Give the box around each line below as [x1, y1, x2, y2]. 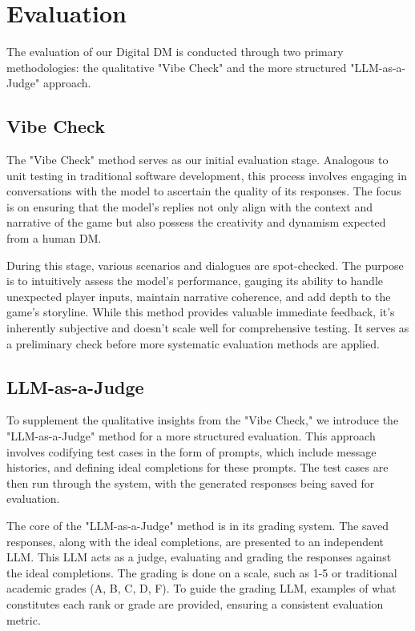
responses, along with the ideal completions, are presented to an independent [6, 533, 385, 549]
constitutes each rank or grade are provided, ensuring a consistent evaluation [6, 595, 384, 612]
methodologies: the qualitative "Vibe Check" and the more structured [6, 58, 347, 75]
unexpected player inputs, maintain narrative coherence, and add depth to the [6, 287, 391, 304]
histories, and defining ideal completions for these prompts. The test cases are [6, 459, 389, 476]
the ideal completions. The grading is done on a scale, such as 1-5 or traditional [6, 564, 397, 581]
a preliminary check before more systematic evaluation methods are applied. [6, 335, 380, 352]
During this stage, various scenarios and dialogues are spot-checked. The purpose [6, 256, 404, 273]
